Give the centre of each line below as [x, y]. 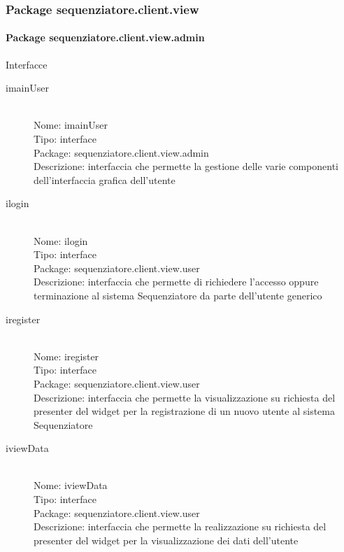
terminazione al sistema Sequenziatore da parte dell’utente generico [178, 295]
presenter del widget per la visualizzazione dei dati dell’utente [166, 540]
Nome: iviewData [71, 485]
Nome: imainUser [71, 125]
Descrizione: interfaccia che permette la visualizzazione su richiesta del [185, 397]
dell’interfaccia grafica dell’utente [105, 179]
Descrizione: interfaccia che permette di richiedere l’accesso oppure [176, 282]
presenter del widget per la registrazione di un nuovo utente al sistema [184, 411]
